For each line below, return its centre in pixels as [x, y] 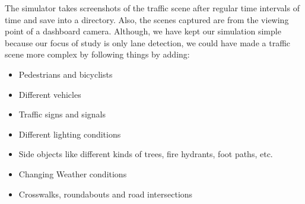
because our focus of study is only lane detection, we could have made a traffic [148, 42]
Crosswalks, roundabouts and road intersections [106, 194]
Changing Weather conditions [73, 173]
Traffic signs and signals [62, 114]
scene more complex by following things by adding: [97, 54]
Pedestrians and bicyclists [66, 74]
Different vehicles [50, 94]
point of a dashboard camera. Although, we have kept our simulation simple [143, 31]
